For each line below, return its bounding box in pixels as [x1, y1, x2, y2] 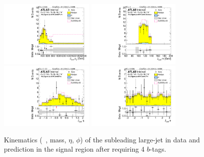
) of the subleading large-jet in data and [80, 134, 200, 144]
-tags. [149, 144, 166, 154]
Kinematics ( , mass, [4, 134, 66, 144]
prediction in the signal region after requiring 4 [4, 144, 145, 154]
